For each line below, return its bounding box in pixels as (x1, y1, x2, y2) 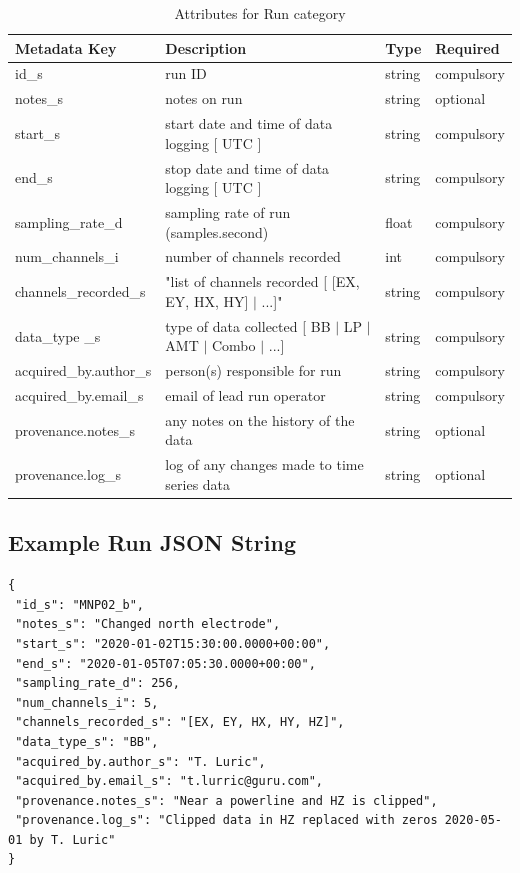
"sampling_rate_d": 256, (15, 676, 180, 691)
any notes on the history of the (165, 409, 355, 430)
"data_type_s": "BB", (15, 734, 159, 749)
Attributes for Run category (174, 3, 346, 23)
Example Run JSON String (8, 527, 296, 558)
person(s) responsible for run (165, 360, 342, 381)
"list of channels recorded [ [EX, (165, 271, 360, 292)
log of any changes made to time (165, 454, 364, 475)
